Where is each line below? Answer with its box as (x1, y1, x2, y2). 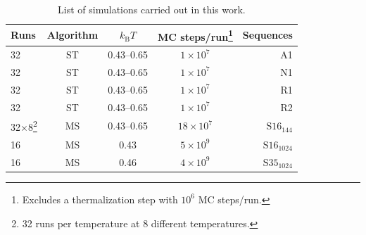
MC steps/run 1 (158, 27, 233, 44)
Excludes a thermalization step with (22, 191, 178, 206)
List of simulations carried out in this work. (58, 2, 246, 16)
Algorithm (46, 27, 99, 42)
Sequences (242, 27, 293, 42)
